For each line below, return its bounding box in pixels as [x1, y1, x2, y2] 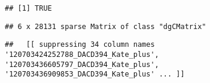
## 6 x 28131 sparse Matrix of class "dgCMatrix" [5, 22, 206, 31]
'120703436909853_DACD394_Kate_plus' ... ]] [5, 70, 185, 79]
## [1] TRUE [5, 4, 52, 12]
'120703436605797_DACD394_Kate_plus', [5, 60, 159, 69]
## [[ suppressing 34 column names [5, 40, 155, 49]
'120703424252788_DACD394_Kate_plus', [5, 50, 159, 59]
